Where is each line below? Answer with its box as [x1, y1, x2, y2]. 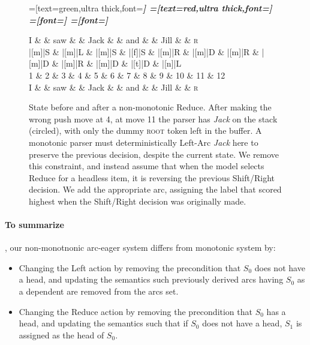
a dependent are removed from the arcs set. [19, 285, 179, 298]
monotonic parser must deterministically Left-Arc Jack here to [29, 136, 258, 148]
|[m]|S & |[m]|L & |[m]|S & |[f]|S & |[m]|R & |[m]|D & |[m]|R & [29, 45, 259, 58]
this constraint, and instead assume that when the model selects [29, 160, 264, 172]
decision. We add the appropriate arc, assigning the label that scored [29, 183, 282, 196]
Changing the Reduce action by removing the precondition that [19, 305, 252, 317]
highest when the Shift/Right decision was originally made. [29, 194, 246, 207]
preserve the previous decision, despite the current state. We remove [29, 148, 279, 160]
